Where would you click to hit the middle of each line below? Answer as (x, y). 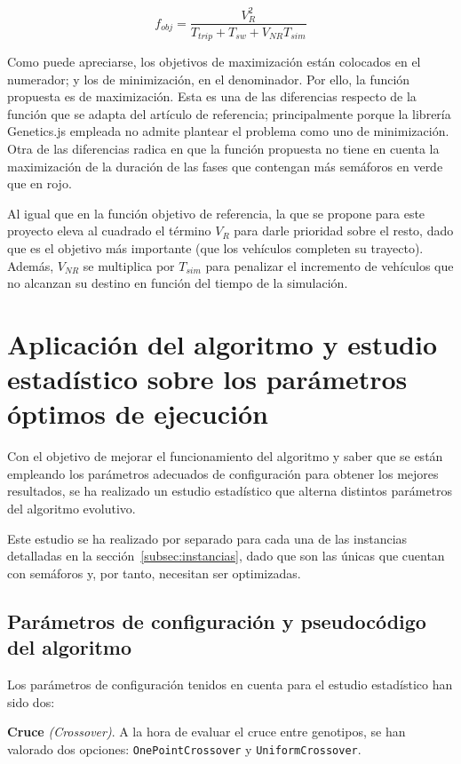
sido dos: (31, 701)
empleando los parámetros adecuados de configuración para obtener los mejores (223, 473)
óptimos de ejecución (138, 414)
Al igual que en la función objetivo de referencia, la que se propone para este (216, 213)
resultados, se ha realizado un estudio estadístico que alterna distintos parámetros (230, 491)
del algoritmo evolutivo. (72, 509)
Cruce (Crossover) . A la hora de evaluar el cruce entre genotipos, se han (207, 732)
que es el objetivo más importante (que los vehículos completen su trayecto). (215, 247)
